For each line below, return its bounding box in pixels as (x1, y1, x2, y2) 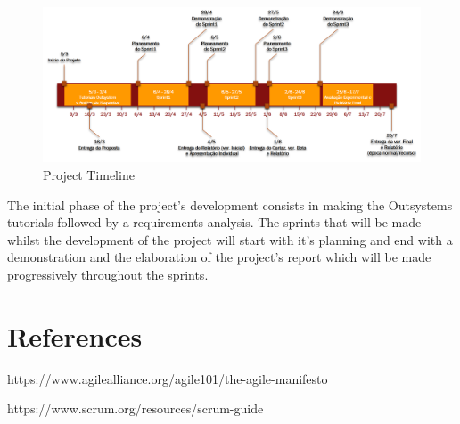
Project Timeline (43, 165, 135, 183)
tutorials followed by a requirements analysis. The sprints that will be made (7, 213, 422, 232)
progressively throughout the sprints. (7, 265, 209, 283)
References (7, 317, 143, 354)
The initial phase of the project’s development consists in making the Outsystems (7, 195, 453, 214)
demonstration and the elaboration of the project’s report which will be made (7, 248, 431, 266)
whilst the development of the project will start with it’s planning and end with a (7, 230, 453, 249)
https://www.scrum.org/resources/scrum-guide (7, 399, 264, 418)
